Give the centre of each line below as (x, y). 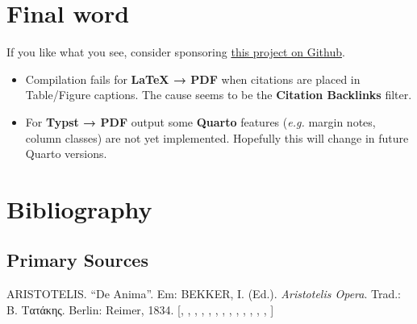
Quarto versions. (66, 154)
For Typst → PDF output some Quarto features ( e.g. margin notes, (200, 121)
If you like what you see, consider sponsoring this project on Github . (176, 52)
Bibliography (79, 208)
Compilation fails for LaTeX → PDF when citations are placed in (193, 79)
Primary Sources (77, 260)
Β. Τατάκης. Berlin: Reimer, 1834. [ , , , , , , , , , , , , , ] (140, 309)
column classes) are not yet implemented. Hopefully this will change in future (217, 137)
